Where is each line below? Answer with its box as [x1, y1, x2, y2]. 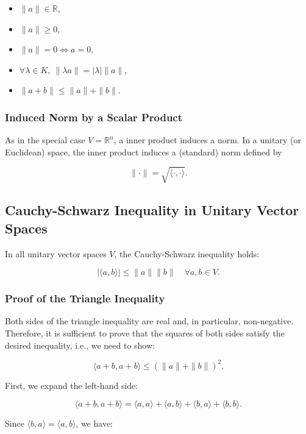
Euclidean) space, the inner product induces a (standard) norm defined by [5, 145, 282, 158]
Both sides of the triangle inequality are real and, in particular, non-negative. [5, 315, 294, 327]
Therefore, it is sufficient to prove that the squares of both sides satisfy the [5, 326, 285, 339]
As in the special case [5, 133, 85, 146]
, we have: [76, 417, 113, 430]
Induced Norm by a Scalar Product [5, 109, 183, 124]
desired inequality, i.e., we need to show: [5, 338, 155, 351]
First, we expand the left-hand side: [5, 379, 138, 391]
